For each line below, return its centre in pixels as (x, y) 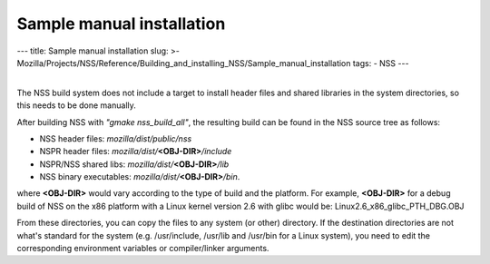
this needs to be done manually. (76, 105)
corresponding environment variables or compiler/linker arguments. (143, 249)
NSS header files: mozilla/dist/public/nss (116, 138)
